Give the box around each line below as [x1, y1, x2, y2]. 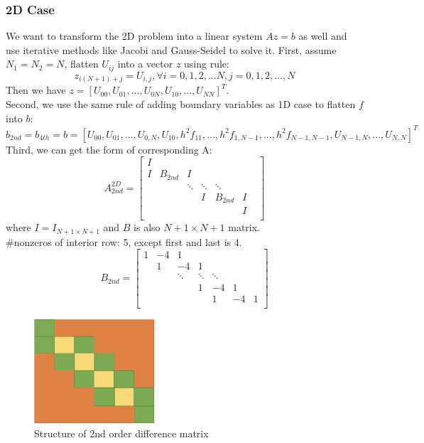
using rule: [184, 56, 229, 71]
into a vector [117, 56, 173, 71]
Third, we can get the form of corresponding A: [6, 142, 212, 156]
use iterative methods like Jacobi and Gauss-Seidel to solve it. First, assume [6, 42, 337, 57]
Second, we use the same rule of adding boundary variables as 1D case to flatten [6, 96, 356, 111]
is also [134, 220, 161, 235]
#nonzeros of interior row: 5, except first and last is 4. [6, 234, 242, 249]
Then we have [6, 82, 66, 97]
